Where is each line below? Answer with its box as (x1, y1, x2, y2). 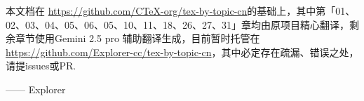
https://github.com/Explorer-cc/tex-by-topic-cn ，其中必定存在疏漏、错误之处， (6, 44, 359, 59)
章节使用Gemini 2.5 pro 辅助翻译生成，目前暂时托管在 (15, 31, 260, 46)
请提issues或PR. (6, 58, 76, 73)
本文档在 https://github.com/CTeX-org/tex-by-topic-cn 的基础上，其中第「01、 (6, 4, 356, 18)
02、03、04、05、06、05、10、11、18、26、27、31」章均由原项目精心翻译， (6, 17, 349, 32)
